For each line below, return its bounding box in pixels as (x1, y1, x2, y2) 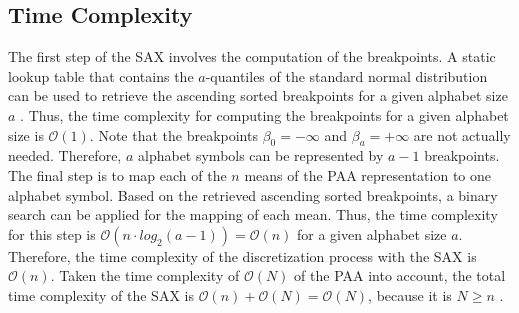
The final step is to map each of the (8, 164, 227, 185)
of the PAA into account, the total (294, 265, 506, 286)
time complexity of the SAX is (8, 284, 194, 305)
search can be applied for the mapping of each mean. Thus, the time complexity (8, 204, 498, 225)
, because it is (368, 284, 452, 305)
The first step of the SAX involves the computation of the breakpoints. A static (8, 46, 496, 67)
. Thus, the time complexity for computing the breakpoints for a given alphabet (20, 104, 509, 125)
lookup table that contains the (8, 65, 194, 86)
